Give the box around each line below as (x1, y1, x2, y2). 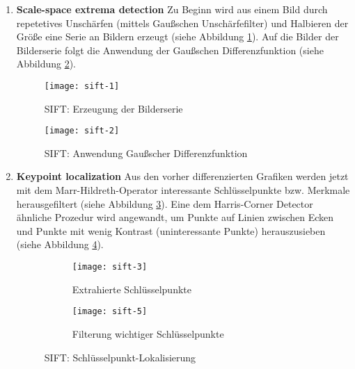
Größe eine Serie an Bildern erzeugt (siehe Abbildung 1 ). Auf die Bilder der (16, 29, 339, 44)
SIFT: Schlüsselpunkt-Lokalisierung (44, 350, 196, 364)
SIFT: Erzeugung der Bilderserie (44, 101, 183, 115)
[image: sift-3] (72, 262, 148, 272)
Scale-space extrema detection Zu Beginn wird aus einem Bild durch (16, 2, 328, 16)
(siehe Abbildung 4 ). (16, 237, 104, 252)
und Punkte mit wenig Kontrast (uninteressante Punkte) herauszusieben (16, 223, 326, 238)
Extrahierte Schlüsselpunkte (72, 281, 191, 296)
